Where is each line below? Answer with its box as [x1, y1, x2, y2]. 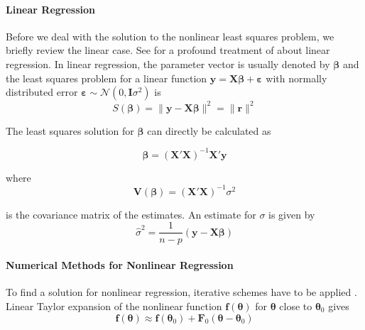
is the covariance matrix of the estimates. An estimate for [6, 207, 256, 221]
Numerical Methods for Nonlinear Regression [6, 258, 234, 273]
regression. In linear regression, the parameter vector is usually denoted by [6, 56, 330, 71]
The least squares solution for [6, 123, 134, 138]
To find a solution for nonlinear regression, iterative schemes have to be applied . [6, 285, 357, 299]
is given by [268, 207, 315, 221]
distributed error [6, 84, 78, 99]
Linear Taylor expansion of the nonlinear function [6, 298, 222, 313]
